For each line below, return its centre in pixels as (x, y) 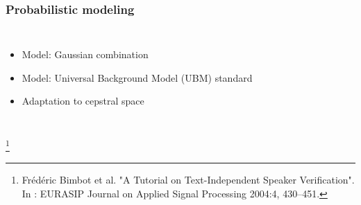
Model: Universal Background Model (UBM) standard (137, 77)
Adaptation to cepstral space (83, 101)
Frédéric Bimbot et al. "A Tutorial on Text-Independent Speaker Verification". (188, 180)
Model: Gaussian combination (85, 54)
